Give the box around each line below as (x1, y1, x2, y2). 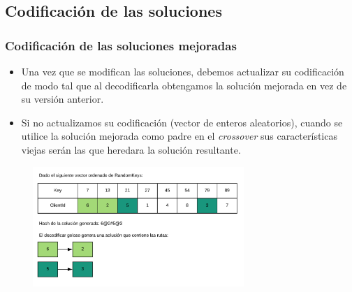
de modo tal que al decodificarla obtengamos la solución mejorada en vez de (21, 78, 347, 92)
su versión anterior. (21, 92, 104, 106)
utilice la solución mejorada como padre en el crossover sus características (21, 129, 337, 143)
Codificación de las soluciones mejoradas (5, 36, 237, 54)
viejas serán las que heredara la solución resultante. (21, 142, 241, 156)
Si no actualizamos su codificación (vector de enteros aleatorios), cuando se (21, 115, 343, 129)
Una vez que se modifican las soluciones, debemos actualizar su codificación (21, 64, 344, 78)
